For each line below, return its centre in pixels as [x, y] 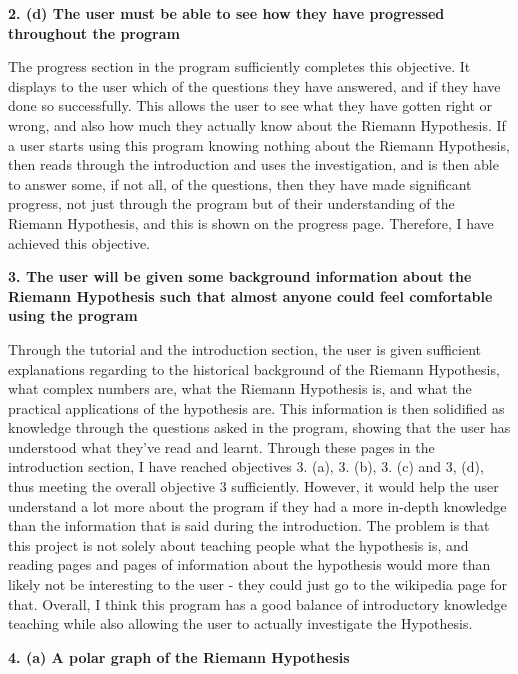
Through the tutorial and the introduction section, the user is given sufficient [244, 348]
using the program [73, 315]
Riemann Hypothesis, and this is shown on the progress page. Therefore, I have [251, 222]
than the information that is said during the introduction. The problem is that [249, 525]
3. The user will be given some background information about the [240, 276]
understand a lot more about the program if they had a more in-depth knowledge [257, 505]
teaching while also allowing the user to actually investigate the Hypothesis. [240, 623]
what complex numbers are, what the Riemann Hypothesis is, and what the [240, 388]
